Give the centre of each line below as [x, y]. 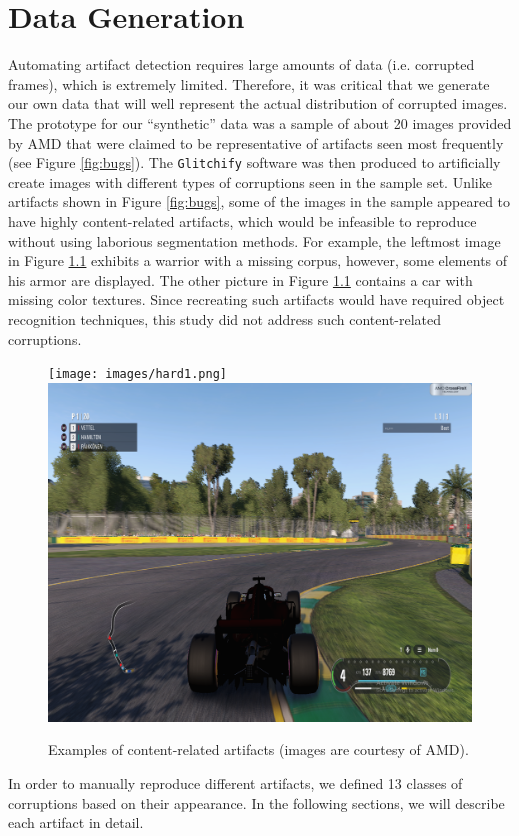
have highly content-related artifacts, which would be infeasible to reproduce [242, 220]
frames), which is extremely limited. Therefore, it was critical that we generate [249, 83]
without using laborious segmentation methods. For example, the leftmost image [254, 240]
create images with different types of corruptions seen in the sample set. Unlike [250, 181]
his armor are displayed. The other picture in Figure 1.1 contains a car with [240, 279]
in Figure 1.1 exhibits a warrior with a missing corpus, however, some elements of [258, 260]
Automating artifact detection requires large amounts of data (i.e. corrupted [241, 64]
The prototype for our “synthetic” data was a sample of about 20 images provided [260, 122]
